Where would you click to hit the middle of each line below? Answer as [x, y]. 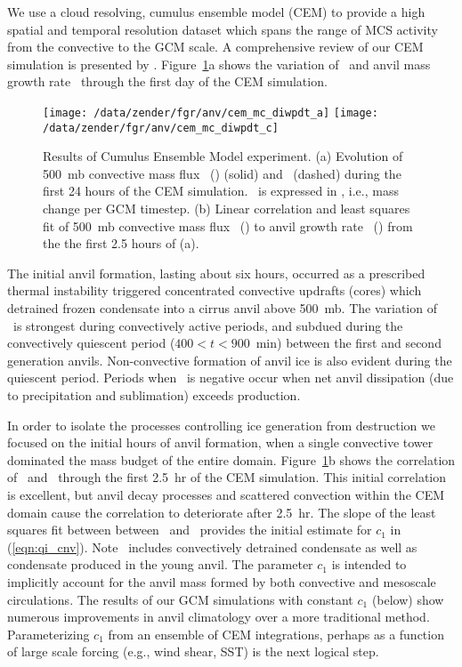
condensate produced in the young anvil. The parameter [160, 564]
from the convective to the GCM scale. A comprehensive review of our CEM [215, 47]
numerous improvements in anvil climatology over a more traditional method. [219, 617]
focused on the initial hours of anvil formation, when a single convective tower [220, 442]
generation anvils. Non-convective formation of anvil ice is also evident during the [230, 360]
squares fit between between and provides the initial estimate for [190, 530]
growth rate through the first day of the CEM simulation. [167, 81]
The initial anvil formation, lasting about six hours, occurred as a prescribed [216, 273]
